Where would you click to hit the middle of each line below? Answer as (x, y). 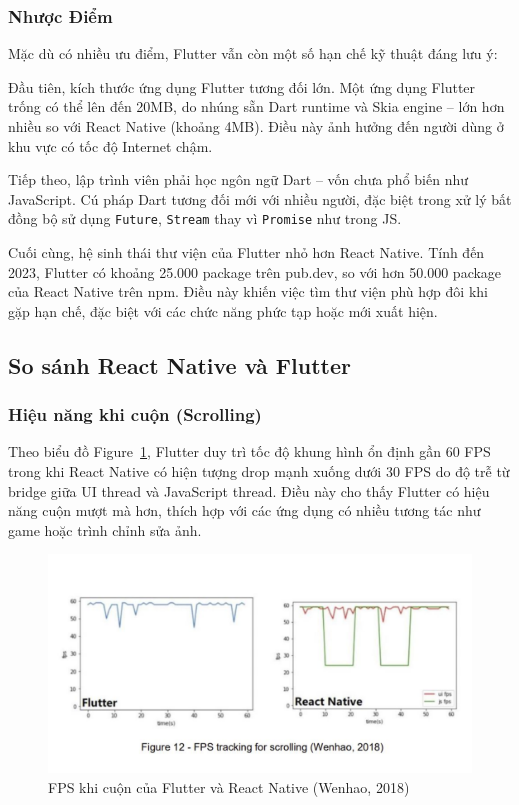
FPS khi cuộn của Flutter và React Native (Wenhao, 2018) (229, 786)
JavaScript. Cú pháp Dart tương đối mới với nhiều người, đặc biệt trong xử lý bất (260, 198)
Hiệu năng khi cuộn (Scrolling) (135, 414)
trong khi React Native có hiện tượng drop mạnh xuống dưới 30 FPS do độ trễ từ (259, 471)
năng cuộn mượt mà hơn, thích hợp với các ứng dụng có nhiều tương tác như (244, 510)
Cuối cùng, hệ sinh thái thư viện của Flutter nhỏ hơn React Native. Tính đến (246, 252)
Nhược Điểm (60, 15)
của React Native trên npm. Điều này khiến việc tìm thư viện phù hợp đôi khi (248, 291)
